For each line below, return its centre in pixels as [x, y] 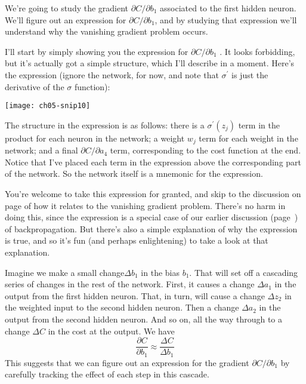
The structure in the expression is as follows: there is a [105, 125]
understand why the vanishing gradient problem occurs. [106, 31]
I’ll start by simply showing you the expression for [97, 51]
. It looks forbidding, [257, 51]
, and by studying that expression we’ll [226, 19]
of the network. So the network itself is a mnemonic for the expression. [134, 173]
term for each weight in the [248, 138]
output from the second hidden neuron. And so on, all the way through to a [144, 319]
